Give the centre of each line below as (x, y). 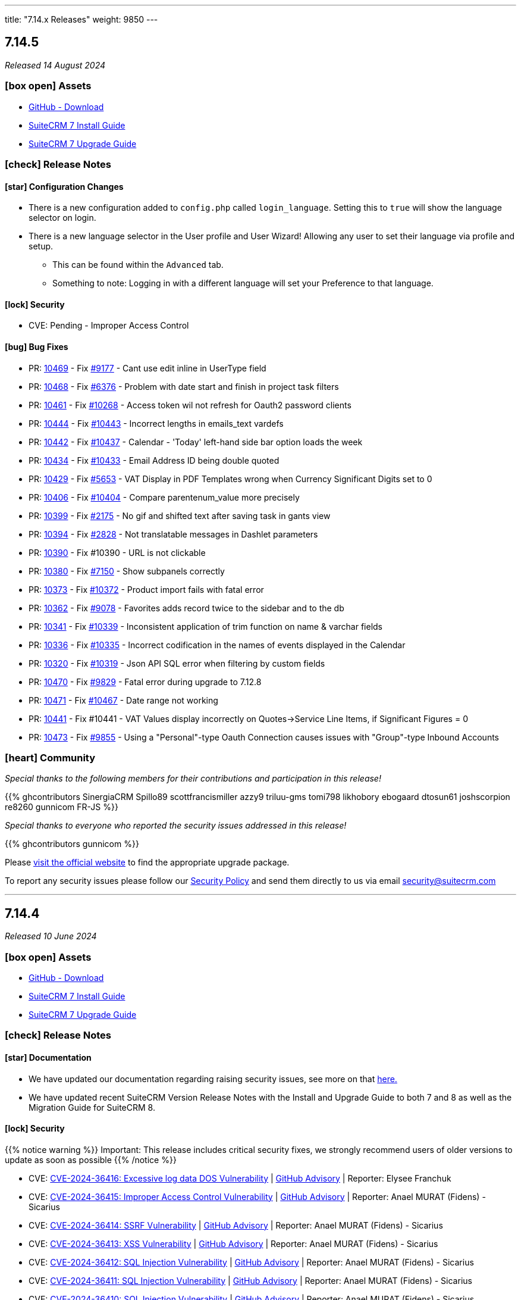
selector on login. (62, 218)
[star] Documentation (48, 1057)
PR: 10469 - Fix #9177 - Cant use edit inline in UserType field (147, 368)
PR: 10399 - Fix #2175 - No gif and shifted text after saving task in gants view (180, 515)
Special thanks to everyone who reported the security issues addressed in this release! (176, 826)
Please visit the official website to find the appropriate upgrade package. (147, 862)
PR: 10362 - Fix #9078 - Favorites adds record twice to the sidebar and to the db (186, 608)
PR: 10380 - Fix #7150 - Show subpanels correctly (127, 571)
